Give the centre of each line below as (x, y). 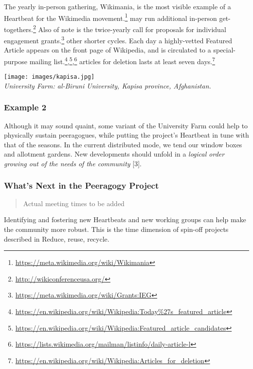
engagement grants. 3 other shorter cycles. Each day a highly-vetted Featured (118, 40)
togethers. (19, 29)
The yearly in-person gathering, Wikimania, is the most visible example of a (117, 6)
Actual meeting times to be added (74, 203)
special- (225, 50)
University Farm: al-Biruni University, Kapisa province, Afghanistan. (108, 85)
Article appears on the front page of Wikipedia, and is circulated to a (108, 50)
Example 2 (25, 107)
